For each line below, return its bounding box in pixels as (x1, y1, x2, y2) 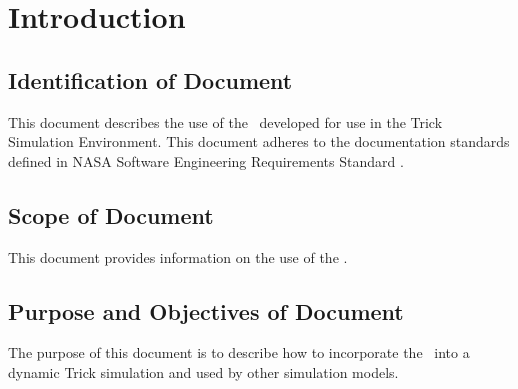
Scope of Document (8, 199, 214, 230)
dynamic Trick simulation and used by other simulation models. (8, 361, 399, 382)
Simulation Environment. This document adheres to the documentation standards (8, 131, 510, 152)
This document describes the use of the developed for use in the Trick (8, 111, 443, 132)
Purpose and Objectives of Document (8, 295, 404, 326)
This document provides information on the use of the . (8, 246, 348, 267)
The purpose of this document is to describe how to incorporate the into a (8, 342, 470, 363)
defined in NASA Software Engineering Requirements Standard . (8, 150, 404, 171)
